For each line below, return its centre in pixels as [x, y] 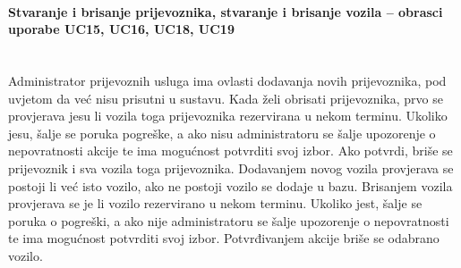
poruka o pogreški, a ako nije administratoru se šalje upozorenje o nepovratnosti [229, 220]
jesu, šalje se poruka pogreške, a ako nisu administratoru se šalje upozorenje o [222, 133]
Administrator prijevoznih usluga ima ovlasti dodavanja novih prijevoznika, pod [227, 80]
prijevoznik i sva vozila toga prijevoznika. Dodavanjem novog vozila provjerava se [231, 167]
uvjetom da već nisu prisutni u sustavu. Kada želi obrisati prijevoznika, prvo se [226, 98]
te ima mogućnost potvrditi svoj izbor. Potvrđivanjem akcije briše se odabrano [224, 238]
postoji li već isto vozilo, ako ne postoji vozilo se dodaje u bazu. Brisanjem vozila [230, 185]
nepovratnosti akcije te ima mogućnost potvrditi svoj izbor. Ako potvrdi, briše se [230, 151]
